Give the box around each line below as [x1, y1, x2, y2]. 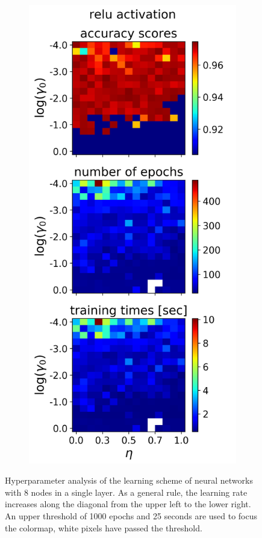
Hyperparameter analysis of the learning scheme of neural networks [5, 474, 253, 487]
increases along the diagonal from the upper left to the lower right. [5, 498, 251, 510]
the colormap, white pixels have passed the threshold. [5, 521, 202, 534]
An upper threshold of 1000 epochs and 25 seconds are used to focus [5, 510, 258, 522]
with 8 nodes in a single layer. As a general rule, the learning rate [5, 485, 248, 498]
